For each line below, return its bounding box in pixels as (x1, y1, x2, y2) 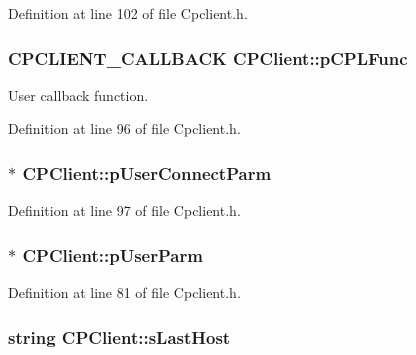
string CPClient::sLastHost (8, 324, 231, 349)
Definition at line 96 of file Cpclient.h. (8, 118, 241, 139)
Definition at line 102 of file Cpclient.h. (8, 3, 248, 23)
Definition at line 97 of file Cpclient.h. (8, 200, 241, 221)
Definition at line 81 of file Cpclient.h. (8, 282, 241, 303)
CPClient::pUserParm (22, 242, 203, 267)
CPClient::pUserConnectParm (22, 160, 272, 185)
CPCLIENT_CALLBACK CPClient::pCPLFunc (8, 45, 408, 70)
